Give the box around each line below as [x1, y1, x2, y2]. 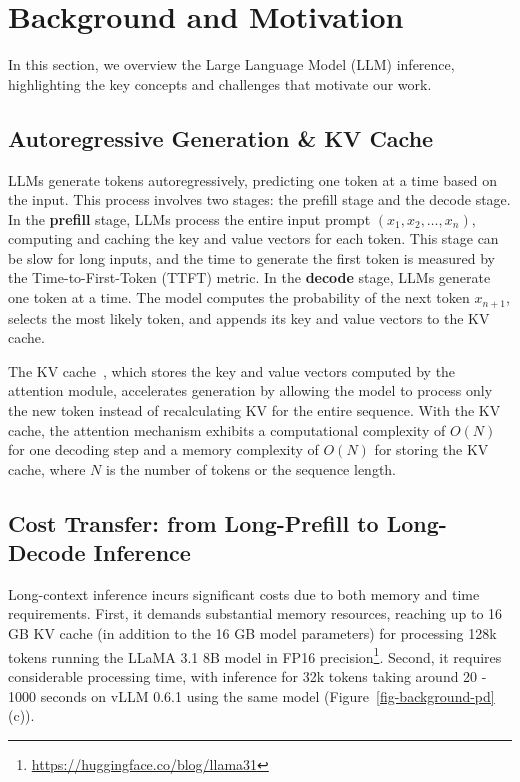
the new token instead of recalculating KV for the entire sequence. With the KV [8, 399, 501, 420]
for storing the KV [374, 439, 489, 460]
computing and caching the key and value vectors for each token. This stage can [8, 228, 499, 249]
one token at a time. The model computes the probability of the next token [8, 287, 470, 308]
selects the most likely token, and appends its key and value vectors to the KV [8, 307, 490, 328]
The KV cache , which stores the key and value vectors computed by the [8, 360, 456, 381]
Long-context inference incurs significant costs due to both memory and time [8, 583, 480, 604]
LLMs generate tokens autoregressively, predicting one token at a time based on [8, 169, 497, 190]
